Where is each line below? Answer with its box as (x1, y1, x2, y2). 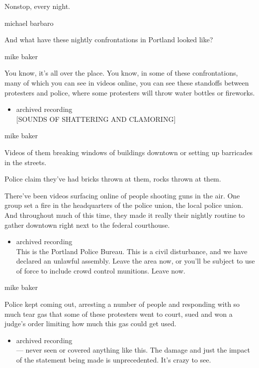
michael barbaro (4, 17, 54, 28)
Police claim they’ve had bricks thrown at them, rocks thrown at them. (4, 174, 221, 184)
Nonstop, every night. (4, 1, 70, 11)
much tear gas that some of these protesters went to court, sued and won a (4, 308, 233, 319)
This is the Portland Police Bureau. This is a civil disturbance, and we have (16, 246, 248, 256)
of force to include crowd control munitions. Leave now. (16, 265, 185, 276)
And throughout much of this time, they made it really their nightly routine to (4, 209, 245, 220)
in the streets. (4, 157, 47, 167)
